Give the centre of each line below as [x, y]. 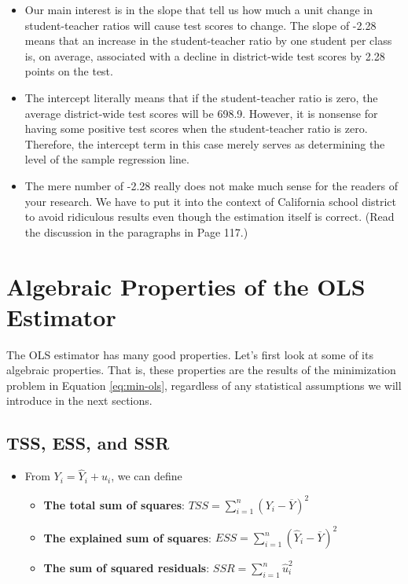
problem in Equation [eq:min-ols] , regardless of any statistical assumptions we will [204, 385]
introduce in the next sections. [79, 400]
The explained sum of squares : [127, 537]
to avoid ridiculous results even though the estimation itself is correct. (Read [210, 217]
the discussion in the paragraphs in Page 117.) [136, 231]
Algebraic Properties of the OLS [186, 286]
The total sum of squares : [114, 504]
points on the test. [69, 71]
